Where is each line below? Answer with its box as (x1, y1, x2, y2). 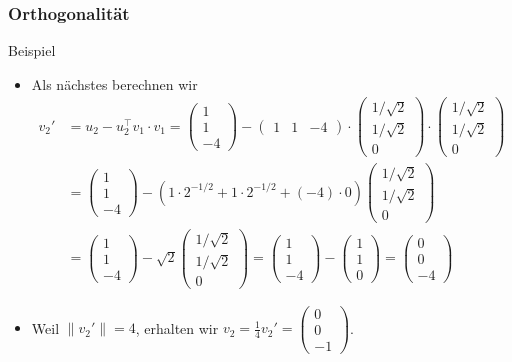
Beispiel (8, 40, 56, 61)
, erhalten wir (135, 317, 219, 338)
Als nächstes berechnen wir (31, 73, 198, 94)
